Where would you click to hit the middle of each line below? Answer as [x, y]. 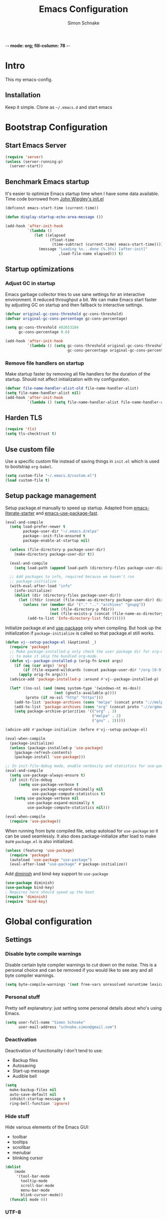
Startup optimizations [40, 269]
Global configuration [49, 921]
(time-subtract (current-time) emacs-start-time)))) [108, 245]
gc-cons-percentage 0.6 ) [44, 332]
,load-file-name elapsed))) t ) [91, 254]
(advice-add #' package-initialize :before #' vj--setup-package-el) [77, 730]
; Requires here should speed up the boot [50, 892]
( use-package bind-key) [30, 888]
